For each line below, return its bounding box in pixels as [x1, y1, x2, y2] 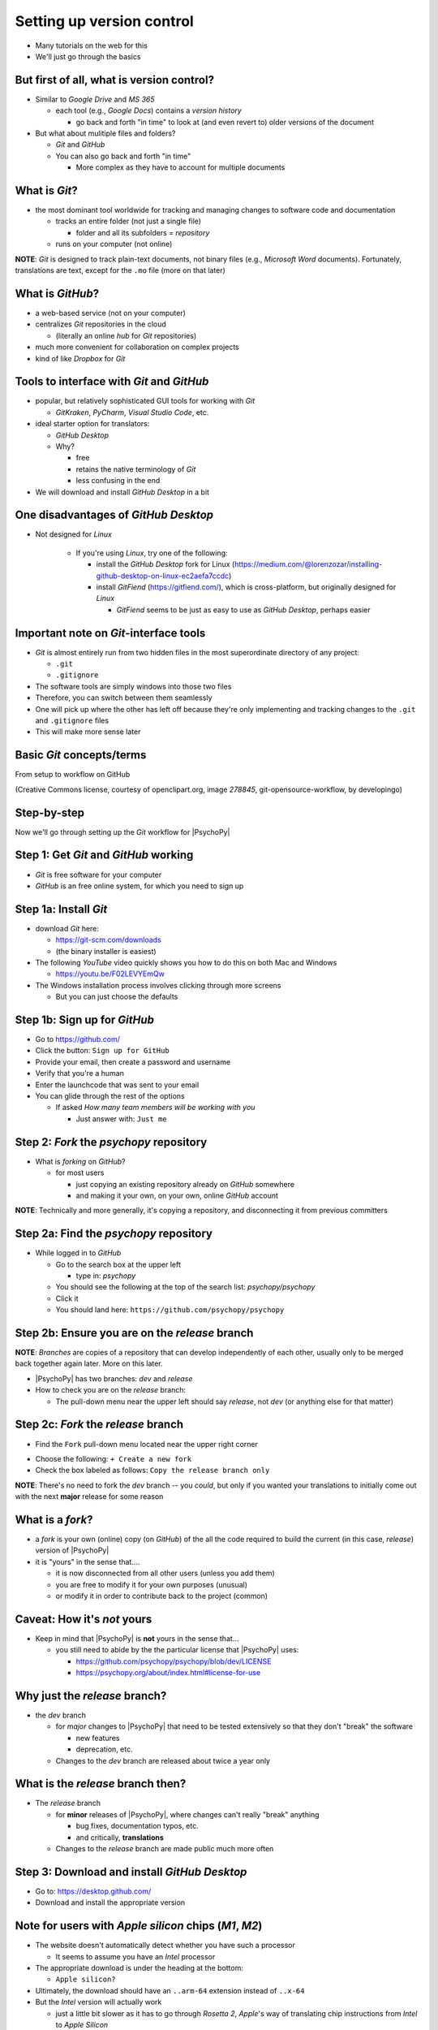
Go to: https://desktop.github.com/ [35, 1886, 152, 1896]
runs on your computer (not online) [55, 240, 173, 249]
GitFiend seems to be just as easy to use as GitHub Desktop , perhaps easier [116, 605, 371, 615]
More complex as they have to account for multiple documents [75, 162, 286, 172]
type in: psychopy [75, 1271, 136, 1281]
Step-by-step [15, 806, 85, 819]
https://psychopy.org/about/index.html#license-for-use [75, 1668, 261, 1678]
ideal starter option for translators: [35, 419, 150, 429]
